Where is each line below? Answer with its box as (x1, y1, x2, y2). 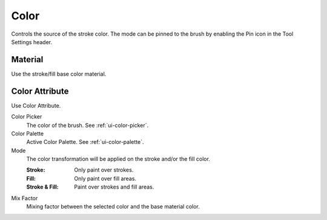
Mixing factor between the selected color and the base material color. (26, 203, 200, 210)
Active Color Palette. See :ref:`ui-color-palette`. (26, 138, 144, 146)
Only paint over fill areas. (74, 175, 136, 182)
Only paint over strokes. (74, 166, 134, 173)
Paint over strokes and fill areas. (74, 183, 154, 190)
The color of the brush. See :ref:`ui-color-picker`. (26, 121, 148, 129)
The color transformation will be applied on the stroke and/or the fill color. (26, 155, 210, 163)
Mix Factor (11, 194, 38, 202)
